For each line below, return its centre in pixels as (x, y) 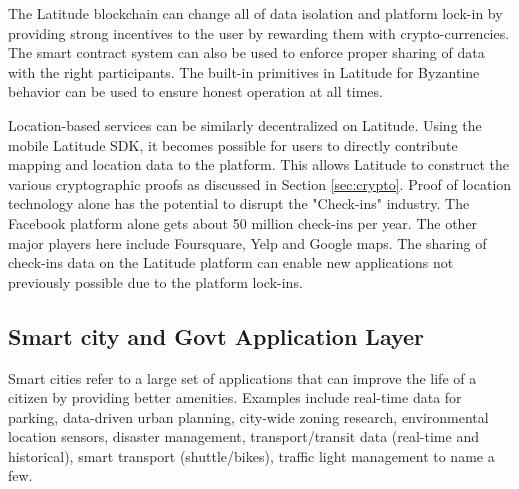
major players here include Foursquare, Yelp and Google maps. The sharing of (247, 242)
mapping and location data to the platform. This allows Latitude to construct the (259, 164)
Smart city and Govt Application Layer (216, 335)
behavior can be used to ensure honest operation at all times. (195, 91)
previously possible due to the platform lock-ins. (155, 281)
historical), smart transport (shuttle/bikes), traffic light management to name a (251, 455)
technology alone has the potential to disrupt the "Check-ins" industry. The (239, 203)
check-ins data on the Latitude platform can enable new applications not (231, 262)
